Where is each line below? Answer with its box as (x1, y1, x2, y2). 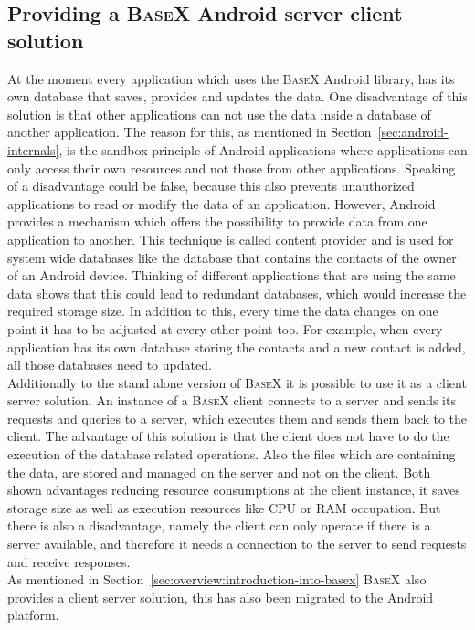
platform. (7, 605, 59, 625)
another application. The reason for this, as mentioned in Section (7, 122, 372, 142)
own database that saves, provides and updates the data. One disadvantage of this (7, 87, 468, 106)
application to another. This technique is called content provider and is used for (7, 229, 454, 248)
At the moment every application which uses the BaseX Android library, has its (7, 68, 455, 88)
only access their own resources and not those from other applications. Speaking (7, 158, 456, 177)
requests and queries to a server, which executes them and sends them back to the (7, 408, 468, 427)
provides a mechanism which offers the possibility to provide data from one (7, 212, 427, 231)
